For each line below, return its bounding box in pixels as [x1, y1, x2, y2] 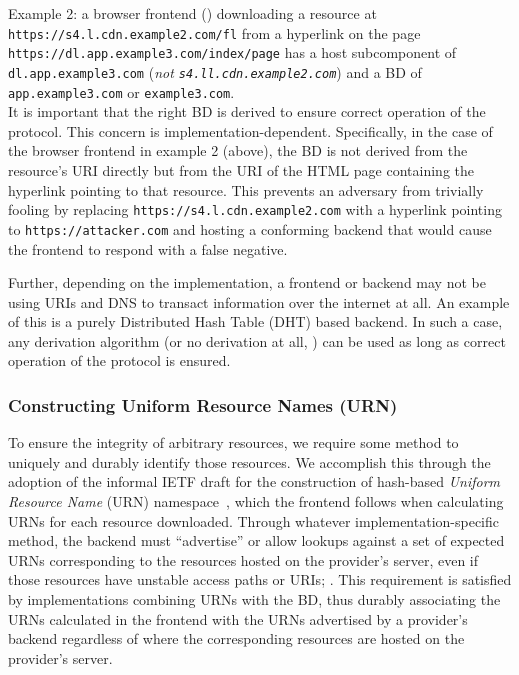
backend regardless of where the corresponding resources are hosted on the [8, 628, 465, 649]
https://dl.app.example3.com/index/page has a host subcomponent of [8, 42, 457, 63]
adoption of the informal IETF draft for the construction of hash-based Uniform [8, 471, 501, 492]
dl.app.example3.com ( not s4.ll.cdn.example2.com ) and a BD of [8, 61, 422, 82]
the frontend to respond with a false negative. [8, 238, 288, 259]
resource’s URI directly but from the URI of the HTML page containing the [8, 160, 474, 180]
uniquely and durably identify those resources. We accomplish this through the [8, 451, 491, 472]
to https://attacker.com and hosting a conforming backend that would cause [8, 218, 492, 239]
